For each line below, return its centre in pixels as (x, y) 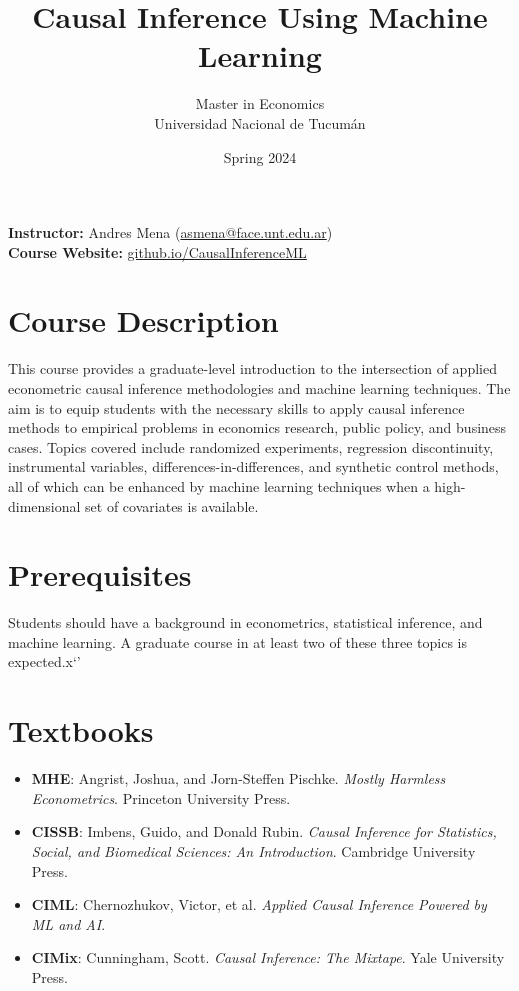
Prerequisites (100, 574)
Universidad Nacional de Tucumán (260, 122)
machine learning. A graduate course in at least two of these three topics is (237, 641)
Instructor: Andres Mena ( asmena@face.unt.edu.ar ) (170, 232)
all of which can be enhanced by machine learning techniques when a (219, 485)
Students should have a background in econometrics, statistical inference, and (245, 622)
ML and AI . (68, 923)
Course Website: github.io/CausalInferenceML (157, 251)
